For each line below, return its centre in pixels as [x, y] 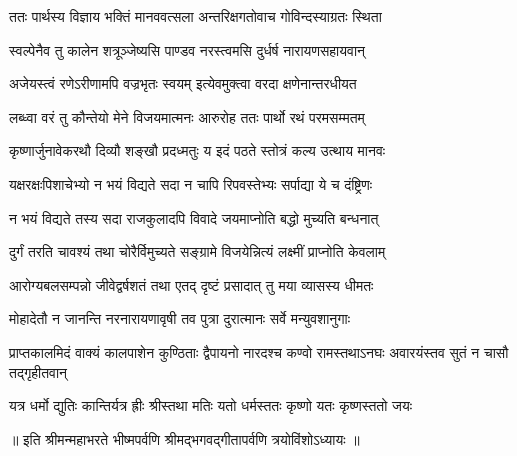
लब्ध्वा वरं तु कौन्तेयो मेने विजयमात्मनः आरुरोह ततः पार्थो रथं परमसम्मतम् [187, 116]
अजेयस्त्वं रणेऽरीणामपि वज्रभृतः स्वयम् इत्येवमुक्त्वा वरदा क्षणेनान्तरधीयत [183, 83]
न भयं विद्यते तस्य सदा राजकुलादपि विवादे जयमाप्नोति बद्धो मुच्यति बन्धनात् [194, 217]
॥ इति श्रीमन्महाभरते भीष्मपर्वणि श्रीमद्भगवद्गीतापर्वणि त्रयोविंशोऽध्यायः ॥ [184, 438]
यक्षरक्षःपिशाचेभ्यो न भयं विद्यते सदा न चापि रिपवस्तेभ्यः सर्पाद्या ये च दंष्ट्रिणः [191, 183]
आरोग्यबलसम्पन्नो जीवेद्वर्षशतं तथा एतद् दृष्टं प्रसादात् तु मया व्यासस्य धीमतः [191, 284]
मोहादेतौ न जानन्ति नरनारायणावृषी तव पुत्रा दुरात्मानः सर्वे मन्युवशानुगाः [180, 318]
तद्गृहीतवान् [38, 371]
